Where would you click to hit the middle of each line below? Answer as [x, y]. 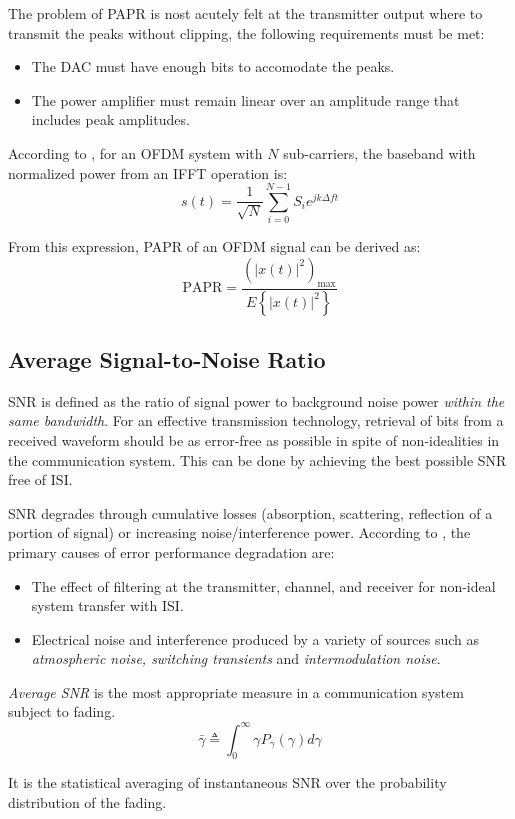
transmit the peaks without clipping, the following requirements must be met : [246, 32]
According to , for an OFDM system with [135, 152]
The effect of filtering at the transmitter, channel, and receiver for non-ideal [263, 585]
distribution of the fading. [87, 801]
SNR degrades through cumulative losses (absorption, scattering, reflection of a [250, 512]
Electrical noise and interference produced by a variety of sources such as [255, 638]
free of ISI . [40, 479]
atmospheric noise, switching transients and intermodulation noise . [236, 658]
